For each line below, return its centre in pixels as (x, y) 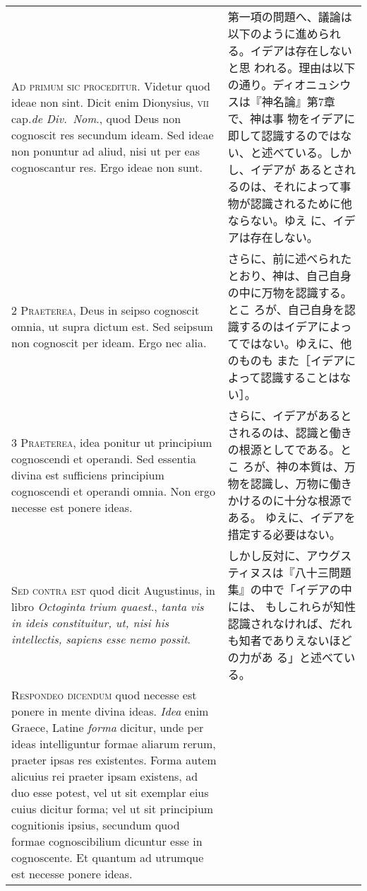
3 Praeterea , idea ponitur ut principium (112, 442)
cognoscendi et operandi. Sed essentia (104, 458)
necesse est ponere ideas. (72, 507)
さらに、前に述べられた (290, 258)
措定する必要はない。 (284, 534)
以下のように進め (273, 34)
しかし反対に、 (267, 555)
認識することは (300, 377)
